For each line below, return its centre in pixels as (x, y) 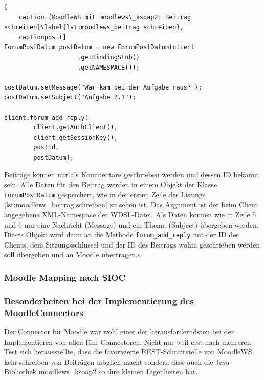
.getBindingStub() (108, 57)
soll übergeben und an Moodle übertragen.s (72, 254)
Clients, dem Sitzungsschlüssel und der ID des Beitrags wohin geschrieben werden (132, 244)
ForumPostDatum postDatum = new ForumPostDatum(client (100, 47)
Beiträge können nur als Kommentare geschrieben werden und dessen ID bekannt (131, 174)
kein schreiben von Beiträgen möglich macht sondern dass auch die (109, 361)
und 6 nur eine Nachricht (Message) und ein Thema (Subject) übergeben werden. (131, 224)
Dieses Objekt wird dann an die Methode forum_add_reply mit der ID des (122, 234)
